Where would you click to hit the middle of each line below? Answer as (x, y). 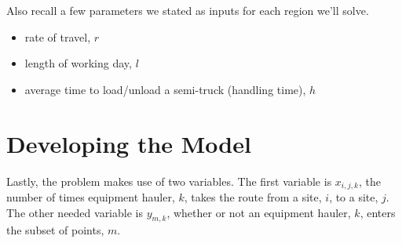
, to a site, (354, 196)
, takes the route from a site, (253, 196)
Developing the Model (129, 143)
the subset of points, (55, 230)
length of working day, (78, 63)
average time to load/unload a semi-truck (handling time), (165, 89)
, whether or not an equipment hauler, (259, 212)
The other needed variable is (75, 212)
